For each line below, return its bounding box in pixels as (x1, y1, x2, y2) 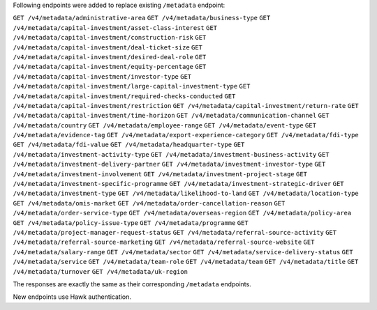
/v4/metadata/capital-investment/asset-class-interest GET (13, 24, 218, 31)
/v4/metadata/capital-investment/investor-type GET (13, 72, 192, 80)
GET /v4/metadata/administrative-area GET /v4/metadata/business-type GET (13, 14, 271, 22)
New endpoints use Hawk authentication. (13, 293, 132, 301)
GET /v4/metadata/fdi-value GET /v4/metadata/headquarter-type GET (13, 141, 245, 149)
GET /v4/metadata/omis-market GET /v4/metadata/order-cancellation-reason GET (13, 199, 286, 207)
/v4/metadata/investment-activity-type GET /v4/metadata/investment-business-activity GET (13, 150, 330, 158)
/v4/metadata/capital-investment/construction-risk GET (13, 33, 207, 42)
